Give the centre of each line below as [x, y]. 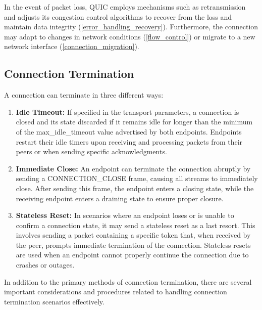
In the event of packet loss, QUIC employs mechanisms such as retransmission [125, 7]
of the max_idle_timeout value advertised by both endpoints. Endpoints [129, 131]
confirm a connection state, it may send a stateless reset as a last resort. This [136, 225]
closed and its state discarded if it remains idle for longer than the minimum [134, 122]
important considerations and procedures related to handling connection [116, 292]
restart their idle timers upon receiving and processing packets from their [129, 141]
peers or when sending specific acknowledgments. [91, 151]
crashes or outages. [45, 265]
